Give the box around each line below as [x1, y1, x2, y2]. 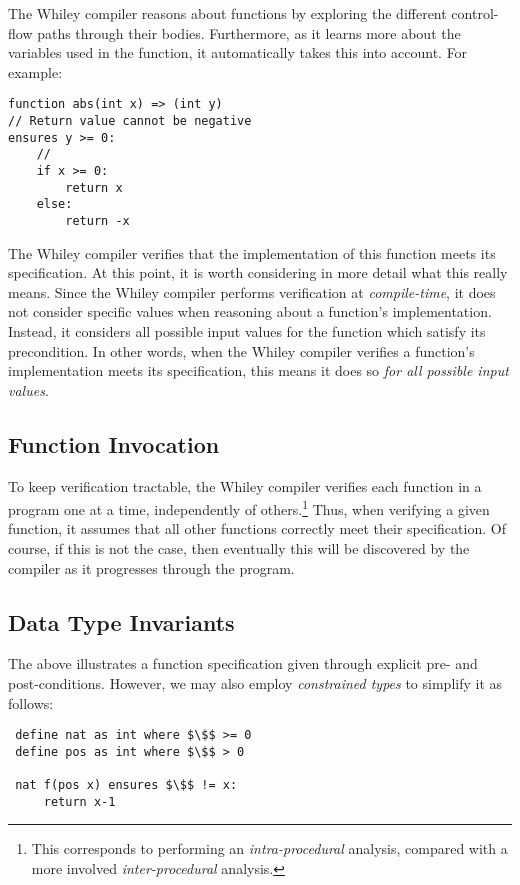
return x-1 [43, 794, 116, 809]
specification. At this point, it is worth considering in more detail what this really [8, 262, 508, 283]
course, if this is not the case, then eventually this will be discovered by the [8, 538, 470, 559]
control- [451, 3, 499, 23]
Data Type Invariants [8, 606, 235, 637]
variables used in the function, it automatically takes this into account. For [8, 42, 468, 63]
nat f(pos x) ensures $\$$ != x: [15, 778, 238, 793]
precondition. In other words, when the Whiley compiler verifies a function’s [8, 340, 475, 361]
